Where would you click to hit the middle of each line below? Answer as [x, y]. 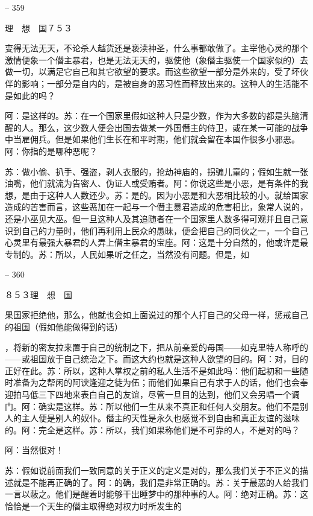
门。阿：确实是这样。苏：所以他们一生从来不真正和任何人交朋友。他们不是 [152, 406]
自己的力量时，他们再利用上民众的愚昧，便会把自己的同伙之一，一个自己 [165, 230]
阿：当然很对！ [34, 450]
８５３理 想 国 [39, 294]
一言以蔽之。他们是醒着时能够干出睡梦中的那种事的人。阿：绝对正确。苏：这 [156, 494]
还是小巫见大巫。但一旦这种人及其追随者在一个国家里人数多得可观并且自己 [152, 218]
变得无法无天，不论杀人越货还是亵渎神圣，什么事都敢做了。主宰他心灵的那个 [156, 48]
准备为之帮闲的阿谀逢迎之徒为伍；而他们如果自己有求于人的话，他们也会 [156, 382]
